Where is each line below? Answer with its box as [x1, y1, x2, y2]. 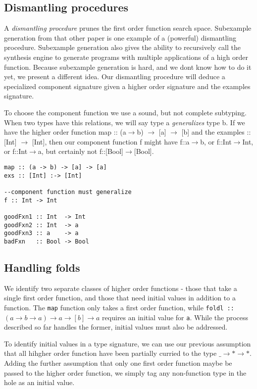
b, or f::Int [200, 136, 232, 146]
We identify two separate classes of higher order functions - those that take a [4, 283, 237, 293]
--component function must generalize [4, 188, 132, 195]
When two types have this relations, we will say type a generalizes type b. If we [4, 117, 245, 127]
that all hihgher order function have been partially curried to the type [4, 348, 217, 358]
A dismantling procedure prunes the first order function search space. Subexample [4, 23, 252, 33]
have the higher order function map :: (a [4, 127, 126, 137]
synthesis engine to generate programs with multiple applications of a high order [4, 51, 248, 62]
